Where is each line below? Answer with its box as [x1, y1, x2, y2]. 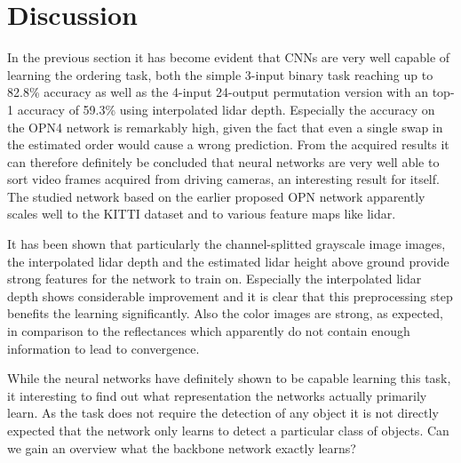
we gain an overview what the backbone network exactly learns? [7, 438, 356, 457]
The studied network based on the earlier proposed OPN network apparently [7, 187, 425, 205]
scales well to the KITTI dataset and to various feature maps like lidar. [7, 204, 396, 223]
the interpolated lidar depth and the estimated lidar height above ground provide [7, 251, 449, 270]
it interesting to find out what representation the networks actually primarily [7, 386, 427, 404]
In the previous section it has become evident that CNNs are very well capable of [7, 48, 450, 67]
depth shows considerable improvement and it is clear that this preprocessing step [7, 286, 453, 305]
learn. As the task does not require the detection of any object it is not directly [7, 403, 439, 422]
